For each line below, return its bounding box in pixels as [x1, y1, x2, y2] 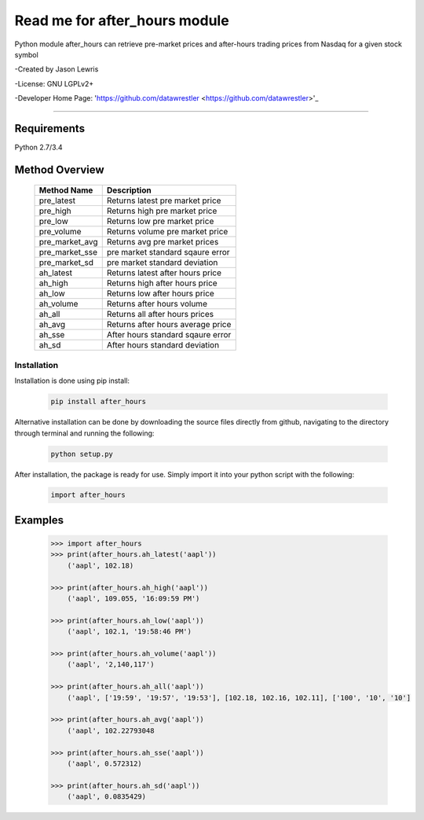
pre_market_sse [38, 247, 98, 258]
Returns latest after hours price [106, 267, 222, 278]
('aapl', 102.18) [67, 561, 134, 570]
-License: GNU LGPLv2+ [14, 79, 94, 88]
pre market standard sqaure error [106, 247, 231, 258]
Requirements [14, 122, 86, 135]
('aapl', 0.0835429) [67, 792, 147, 801]
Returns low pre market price [106, 216, 214, 227]
